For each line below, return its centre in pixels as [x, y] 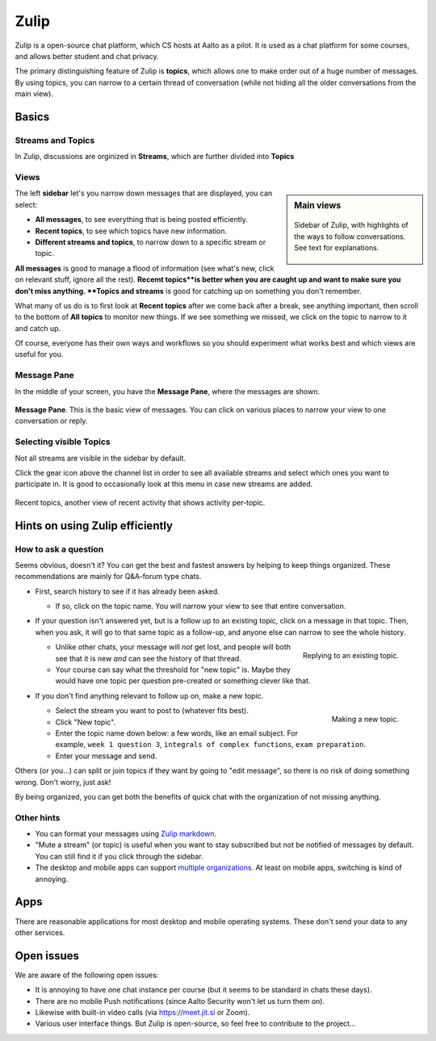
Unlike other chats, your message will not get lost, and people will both [173, 647]
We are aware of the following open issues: [87, 975]
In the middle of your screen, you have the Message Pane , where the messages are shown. [168, 391]
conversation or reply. [51, 421]
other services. [40, 932]
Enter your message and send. [106, 756]
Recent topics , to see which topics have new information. [131, 231]
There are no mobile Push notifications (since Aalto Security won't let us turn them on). [180, 1001]
